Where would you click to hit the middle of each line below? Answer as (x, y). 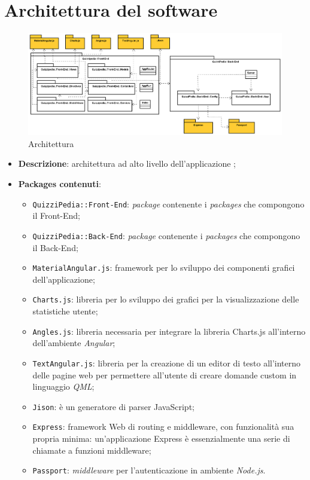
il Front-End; (57, 215)
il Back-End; (55, 247)
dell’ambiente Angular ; (74, 343)
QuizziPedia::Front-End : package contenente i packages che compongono (168, 204)
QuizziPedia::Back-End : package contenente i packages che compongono (166, 235)
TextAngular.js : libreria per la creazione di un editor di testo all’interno (167, 363)
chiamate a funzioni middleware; (92, 450)
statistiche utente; (65, 311)
